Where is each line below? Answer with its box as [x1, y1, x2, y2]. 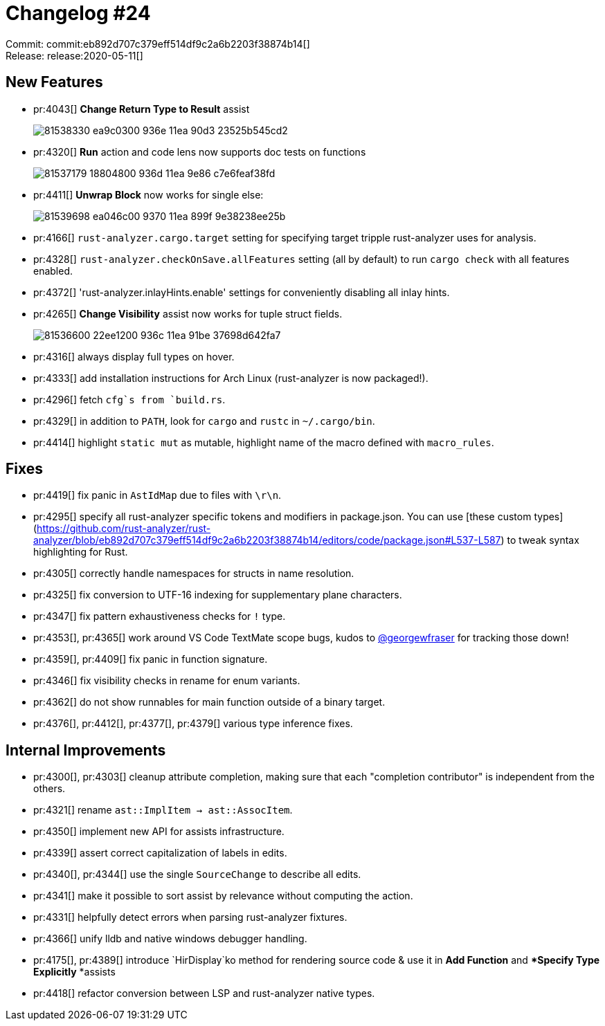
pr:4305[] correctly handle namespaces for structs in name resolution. [33, 567, 354, 580]
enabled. [33, 264, 73, 277]
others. [33, 782, 66, 795]
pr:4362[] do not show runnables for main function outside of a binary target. [33, 696, 386, 708]
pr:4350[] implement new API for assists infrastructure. [33, 825, 285, 838]
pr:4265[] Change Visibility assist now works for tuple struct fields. [33, 307, 343, 320]
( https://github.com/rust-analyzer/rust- [33, 522, 211, 535]
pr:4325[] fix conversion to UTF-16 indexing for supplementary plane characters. [33, 589, 402, 601]
